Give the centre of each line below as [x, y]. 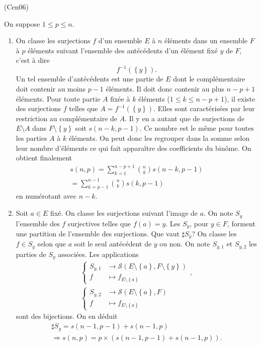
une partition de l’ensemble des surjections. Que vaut [98, 233]
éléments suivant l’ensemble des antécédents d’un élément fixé [123, 50]
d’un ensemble [120, 40]
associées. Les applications [98, 254]
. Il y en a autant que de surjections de [185, 118]
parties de [31, 254]
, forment [241, 223]
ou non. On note [185, 244]
